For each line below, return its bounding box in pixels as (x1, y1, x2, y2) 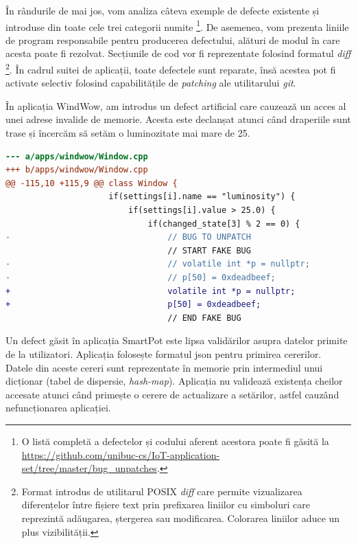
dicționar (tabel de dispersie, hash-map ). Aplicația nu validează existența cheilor (5, 374, 343, 388)
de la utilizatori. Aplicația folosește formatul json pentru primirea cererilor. (5, 346, 322, 361)
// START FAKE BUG (167, 245, 251, 256)
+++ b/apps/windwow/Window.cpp (5, 165, 148, 175)
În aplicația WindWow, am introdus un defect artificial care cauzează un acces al (5, 98, 346, 113)
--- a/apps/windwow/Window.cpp (5, 151, 148, 161)
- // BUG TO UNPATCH (5, 232, 251, 242)
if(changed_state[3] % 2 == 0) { (147, 218, 300, 229)
